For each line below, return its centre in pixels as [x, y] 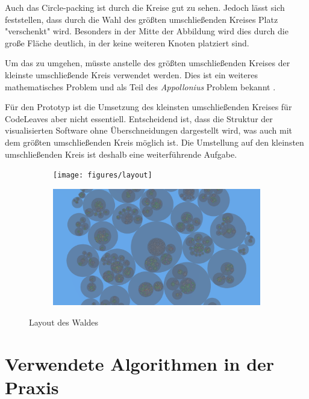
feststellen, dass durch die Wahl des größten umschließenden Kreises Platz [142, 19]
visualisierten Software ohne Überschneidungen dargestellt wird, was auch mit [148, 130]
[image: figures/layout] [103, 175]
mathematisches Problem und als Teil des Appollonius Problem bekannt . [140, 86]
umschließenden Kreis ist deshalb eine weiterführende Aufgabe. [121, 154]
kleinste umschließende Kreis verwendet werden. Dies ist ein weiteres [131, 74]
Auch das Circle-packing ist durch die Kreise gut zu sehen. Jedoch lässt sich [145, 7]
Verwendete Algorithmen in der [140, 363]
